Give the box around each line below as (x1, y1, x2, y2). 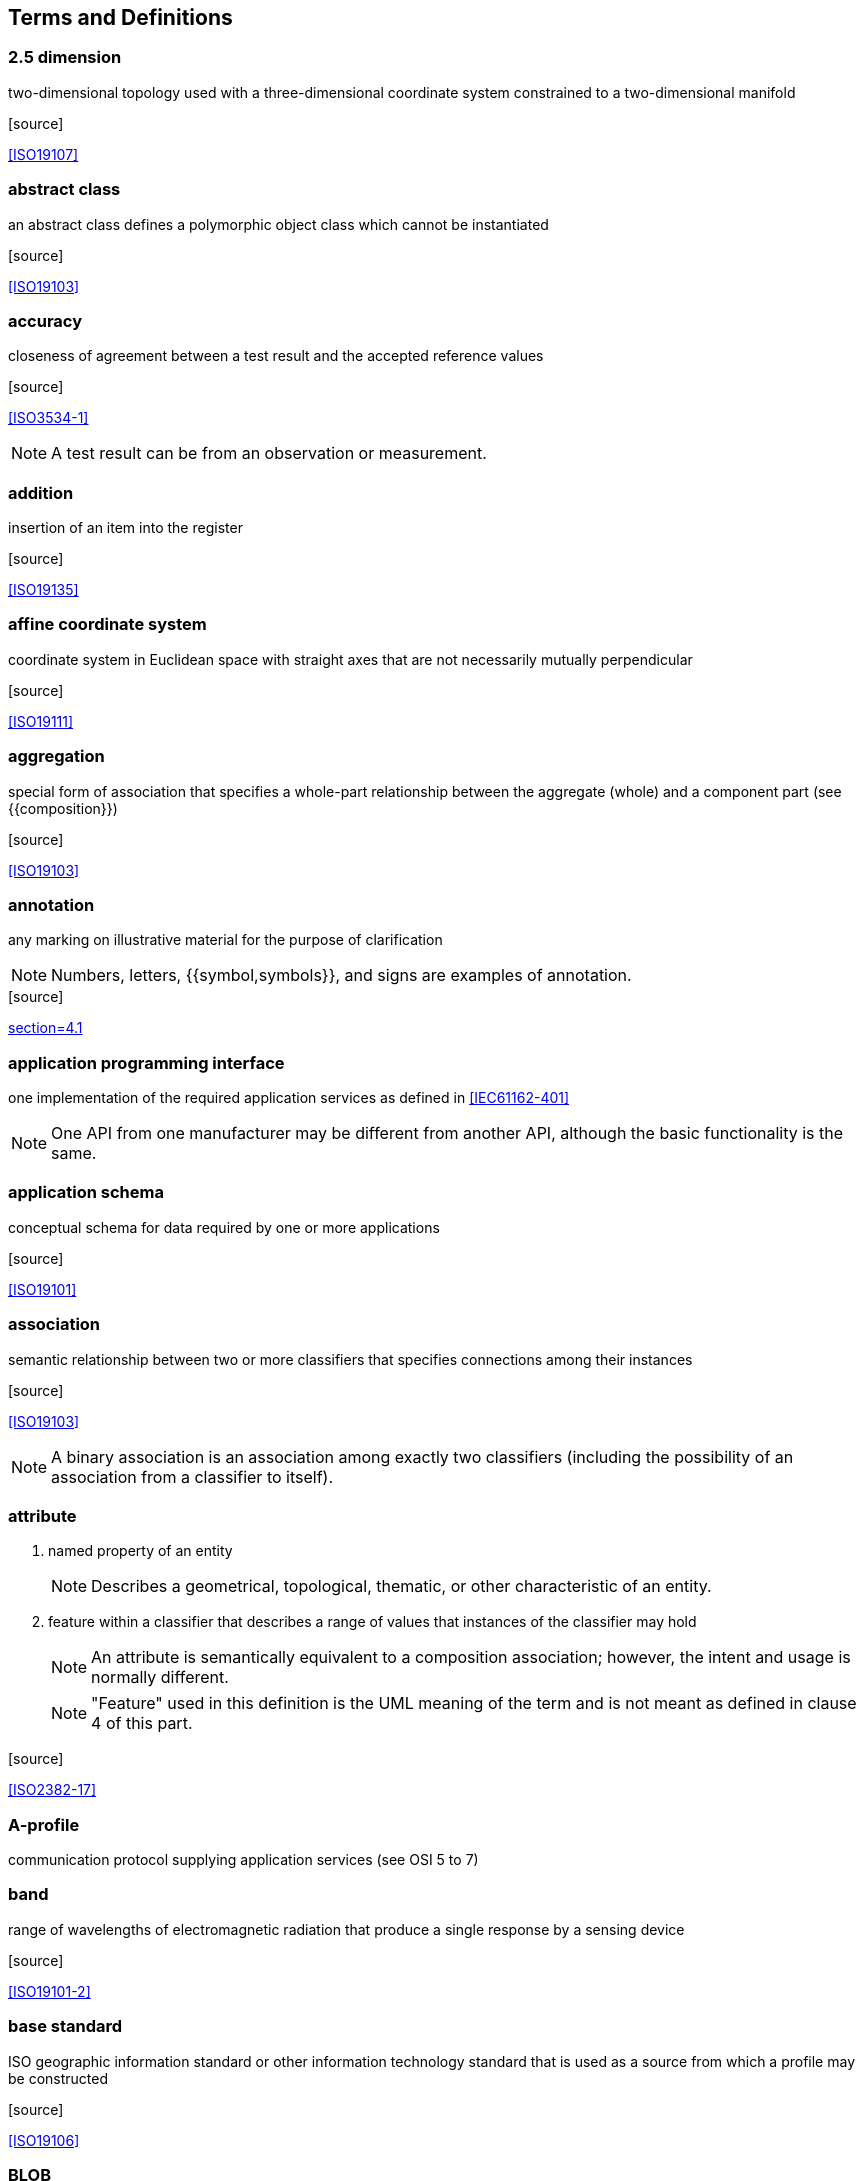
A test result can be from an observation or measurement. (51, 443, 487, 464)
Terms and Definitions (8, 5, 233, 30)
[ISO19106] (8, 2131, 80, 2149)
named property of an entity (48, 1542, 233, 1560)
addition (8, 482, 74, 503)
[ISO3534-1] (8, 409, 89, 427)
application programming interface (8, 1052, 285, 1073)
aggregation (8, 746, 105, 767)
